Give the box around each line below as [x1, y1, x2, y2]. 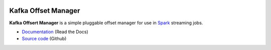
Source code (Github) [22, 36, 67, 42]
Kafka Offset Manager [9, 6, 80, 15]
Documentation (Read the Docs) [22, 29, 89, 35]
